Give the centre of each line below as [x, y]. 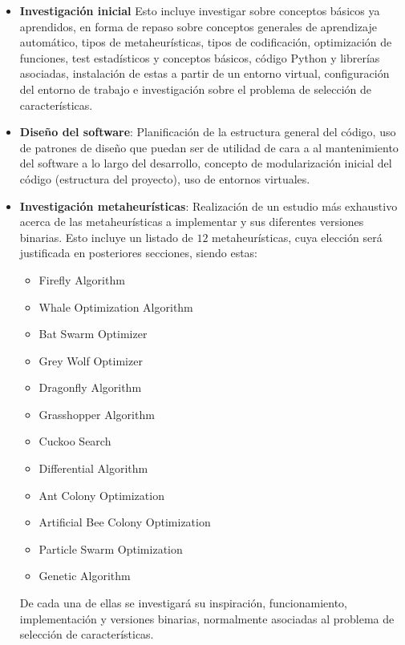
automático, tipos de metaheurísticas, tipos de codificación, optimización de [206, 42]
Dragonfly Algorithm [90, 387]
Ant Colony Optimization [101, 495]
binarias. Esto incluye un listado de [106, 237]
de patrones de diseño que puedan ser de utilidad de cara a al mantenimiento [209, 147]
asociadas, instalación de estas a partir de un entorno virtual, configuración [205, 73]
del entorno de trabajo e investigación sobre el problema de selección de [196, 89]
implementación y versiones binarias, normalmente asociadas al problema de [207, 618]
